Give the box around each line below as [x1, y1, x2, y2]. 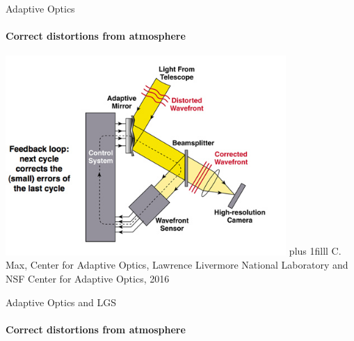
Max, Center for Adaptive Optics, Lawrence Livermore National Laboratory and [6, 257, 348, 272]
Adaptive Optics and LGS [6, 294, 117, 309]
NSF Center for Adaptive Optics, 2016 [6, 271, 170, 285]
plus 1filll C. [289, 244, 341, 258]
